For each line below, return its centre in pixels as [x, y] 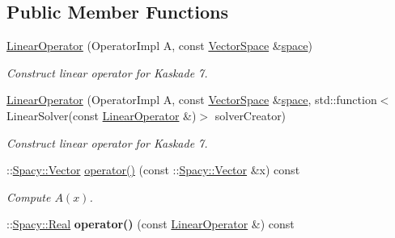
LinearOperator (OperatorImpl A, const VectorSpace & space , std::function [192, 100]
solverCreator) [251, 115]
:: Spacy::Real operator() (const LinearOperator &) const [151, 224]
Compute [29, 196]
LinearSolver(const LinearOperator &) [102, 115]
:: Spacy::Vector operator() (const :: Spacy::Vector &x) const [153, 170]
